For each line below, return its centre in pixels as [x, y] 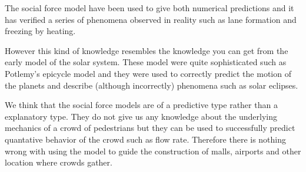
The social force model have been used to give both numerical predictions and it [149, 8]
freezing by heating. [40, 31]
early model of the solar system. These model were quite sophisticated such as [146, 62]
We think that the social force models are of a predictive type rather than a [141, 105]
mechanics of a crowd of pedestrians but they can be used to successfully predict [150, 128]
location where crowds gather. [59, 162]
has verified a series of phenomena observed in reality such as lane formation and [151, 19]
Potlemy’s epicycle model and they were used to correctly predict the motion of [148, 73]
